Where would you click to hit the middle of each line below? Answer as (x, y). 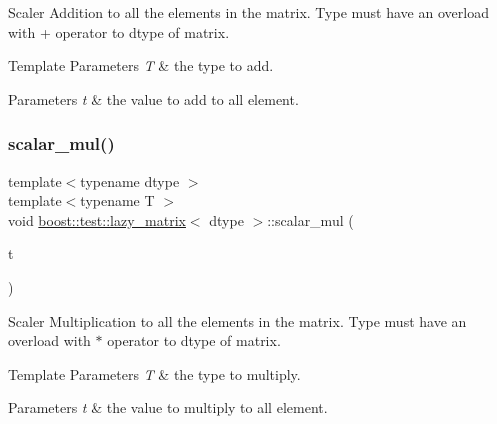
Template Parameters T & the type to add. (141, 65)
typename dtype (130, 180)
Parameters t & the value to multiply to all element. (168, 407)
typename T (117, 200)
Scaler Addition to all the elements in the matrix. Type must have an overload (248, 12)
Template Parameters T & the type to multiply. (154, 373)
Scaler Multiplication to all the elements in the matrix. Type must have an (237, 320)
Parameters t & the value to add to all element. (153, 98)
